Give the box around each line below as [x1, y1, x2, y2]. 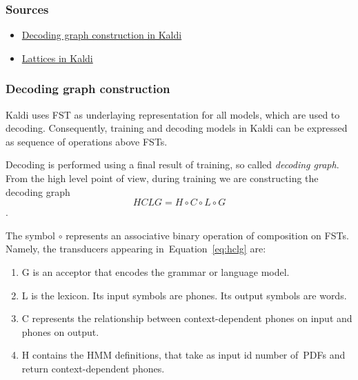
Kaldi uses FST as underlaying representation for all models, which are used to [6, 107, 340, 121]
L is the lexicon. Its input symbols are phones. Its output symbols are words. [21, 288, 347, 302]
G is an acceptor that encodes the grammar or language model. [21, 264, 290, 279]
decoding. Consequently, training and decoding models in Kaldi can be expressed [6, 121, 348, 135]
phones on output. [21, 324, 99, 339]
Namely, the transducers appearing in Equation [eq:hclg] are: [6, 241, 266, 256]
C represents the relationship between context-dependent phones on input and [21, 311, 352, 326]
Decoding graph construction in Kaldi [21, 28, 182, 42]
